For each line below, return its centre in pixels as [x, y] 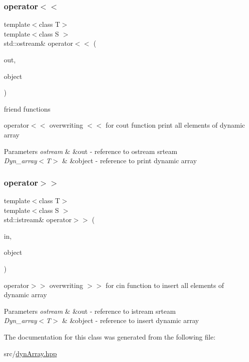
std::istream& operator [38, 219]
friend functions [27, 108]
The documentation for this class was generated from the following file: [110, 336]
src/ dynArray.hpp [30, 353]
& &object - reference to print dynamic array [129, 161]
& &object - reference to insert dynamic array [130, 320]
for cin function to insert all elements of [165, 285]
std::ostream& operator [39, 43]
